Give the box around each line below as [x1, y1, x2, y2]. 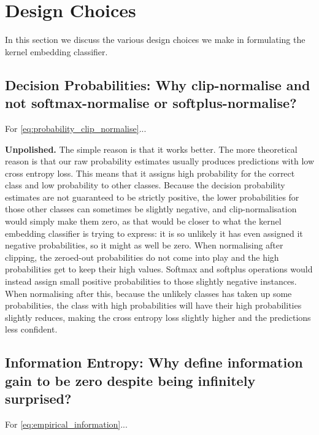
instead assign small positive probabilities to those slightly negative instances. [5, 275, 297, 288]
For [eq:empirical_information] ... [5, 417, 128, 430]
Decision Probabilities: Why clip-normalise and [5, 75, 310, 94]
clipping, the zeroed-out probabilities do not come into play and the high [5, 250, 279, 263]
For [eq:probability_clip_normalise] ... [5, 121, 147, 134]
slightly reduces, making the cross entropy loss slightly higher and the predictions [5, 310, 311, 323]
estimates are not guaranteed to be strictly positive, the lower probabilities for [5, 190, 299, 203]
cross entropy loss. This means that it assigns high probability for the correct [5, 166, 295, 179]
